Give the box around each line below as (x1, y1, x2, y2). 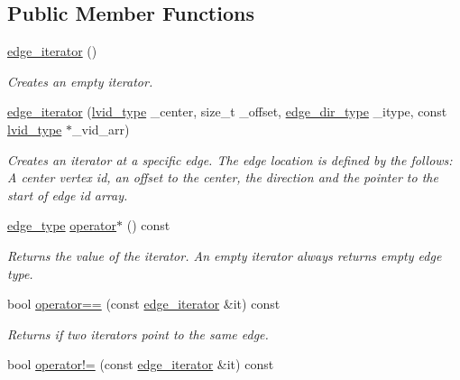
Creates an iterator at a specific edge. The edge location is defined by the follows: (7, 150, 453, 169)
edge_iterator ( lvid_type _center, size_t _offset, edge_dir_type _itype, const (7, 102, 447, 121)
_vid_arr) (71, 119, 130, 138)
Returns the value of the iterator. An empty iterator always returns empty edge (7, 246, 442, 264)
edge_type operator (7, 216, 117, 235)
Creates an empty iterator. (7, 71, 153, 90)
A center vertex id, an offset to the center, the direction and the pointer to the (7, 168, 438, 187)
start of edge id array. (7, 185, 128, 204)
